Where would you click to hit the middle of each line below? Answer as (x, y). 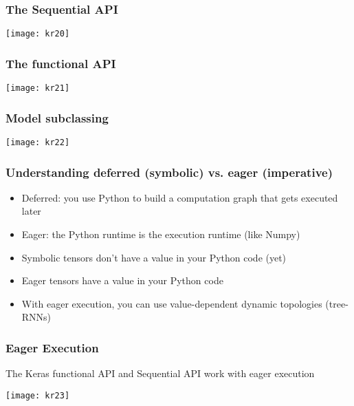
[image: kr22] (38, 142)
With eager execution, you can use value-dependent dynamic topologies (172, 303)
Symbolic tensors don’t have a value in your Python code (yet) (154, 257)
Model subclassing (57, 117)
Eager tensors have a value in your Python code (122, 280)
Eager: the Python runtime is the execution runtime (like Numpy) (161, 234)
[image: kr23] (38, 395)
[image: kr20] (38, 34)
